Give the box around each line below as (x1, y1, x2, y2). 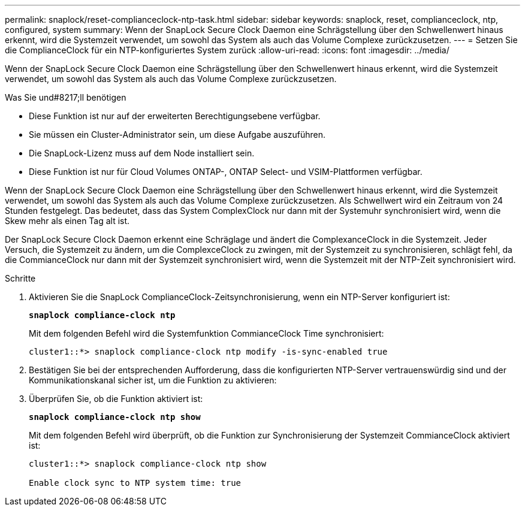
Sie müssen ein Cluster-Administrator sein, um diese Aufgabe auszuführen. (29, 129, 326, 140)
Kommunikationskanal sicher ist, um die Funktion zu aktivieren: (29, 375, 277, 385)
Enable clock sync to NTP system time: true (29, 478, 242, 488)
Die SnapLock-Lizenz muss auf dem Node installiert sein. (29, 148, 255, 158)
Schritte (5, 273, 36, 283)
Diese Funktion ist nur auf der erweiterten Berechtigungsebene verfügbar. (29, 111, 321, 121)
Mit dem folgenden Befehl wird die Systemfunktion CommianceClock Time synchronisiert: (29, 328, 384, 338)
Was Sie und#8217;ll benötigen (5, 92, 126, 102)
